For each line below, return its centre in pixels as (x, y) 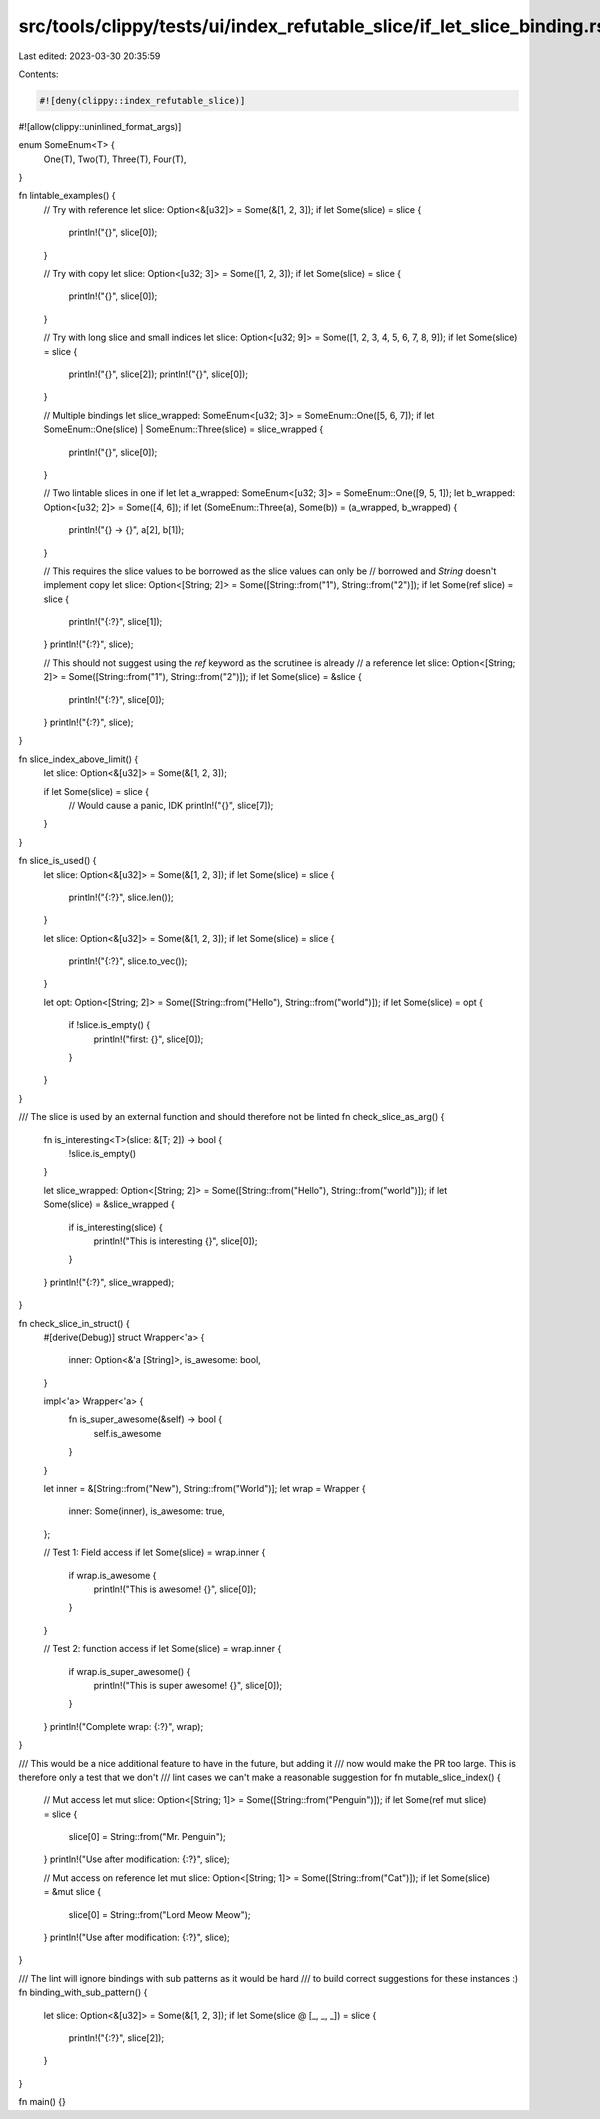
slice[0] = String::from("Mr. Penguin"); (147, 1837)
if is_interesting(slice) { (116, 1227)
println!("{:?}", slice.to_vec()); (128, 961)
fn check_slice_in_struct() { (74, 1323)
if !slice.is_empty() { (109, 1025)
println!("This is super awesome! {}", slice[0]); (188, 1685)
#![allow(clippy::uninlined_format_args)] (100, 126)
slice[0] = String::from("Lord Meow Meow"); (159, 1914)
